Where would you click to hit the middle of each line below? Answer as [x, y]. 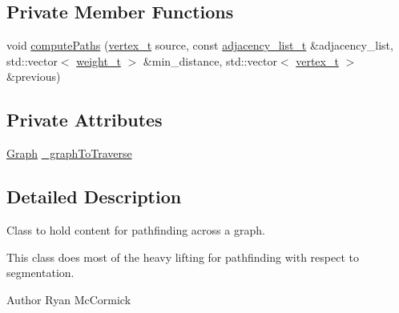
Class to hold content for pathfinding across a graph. [136, 229]
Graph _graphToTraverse [69, 153]
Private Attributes [85, 120]
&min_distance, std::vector [210, 60]
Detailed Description [94, 197]
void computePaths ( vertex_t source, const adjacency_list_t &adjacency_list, [200, 45]
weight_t [99, 60]
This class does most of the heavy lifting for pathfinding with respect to [183, 257]
